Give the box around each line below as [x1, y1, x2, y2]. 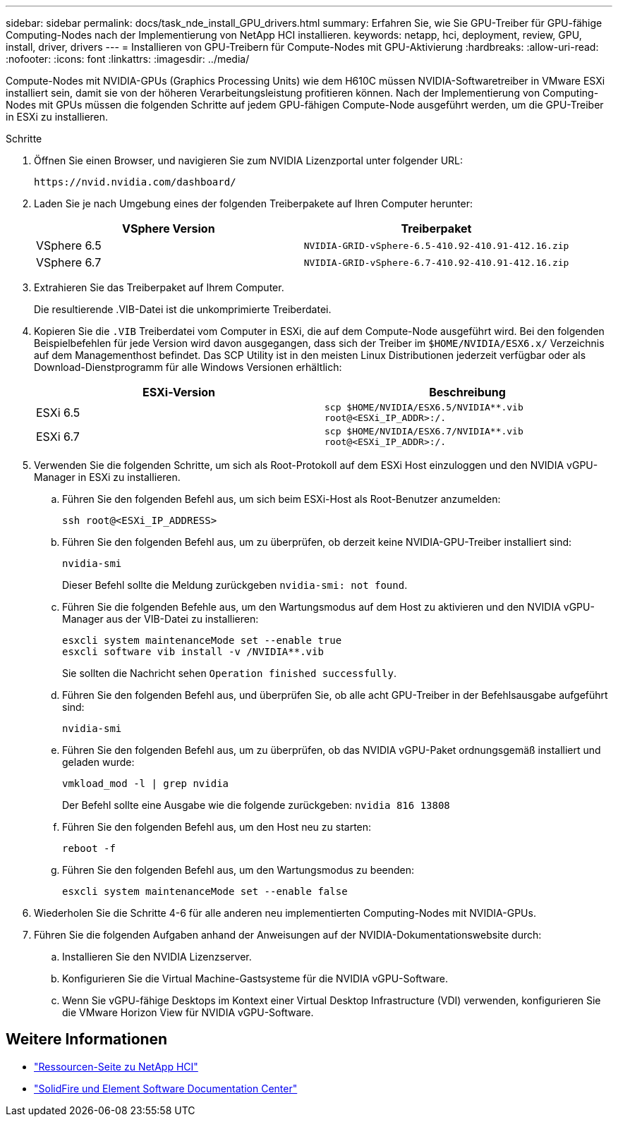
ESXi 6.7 [36, 429, 80, 444]
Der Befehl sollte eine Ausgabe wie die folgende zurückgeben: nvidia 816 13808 [62, 799, 450, 811]
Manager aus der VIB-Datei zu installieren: [62, 613, 259, 625]
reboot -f [62, 843, 116, 854]
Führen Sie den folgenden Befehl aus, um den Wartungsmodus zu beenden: [62, 864, 415, 876]
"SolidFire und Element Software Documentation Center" [34, 1082, 298, 1094]
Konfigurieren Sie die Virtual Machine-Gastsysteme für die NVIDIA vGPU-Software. [62, 972, 448, 984]
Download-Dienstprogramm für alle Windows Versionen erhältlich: [34, 361, 342, 373]
